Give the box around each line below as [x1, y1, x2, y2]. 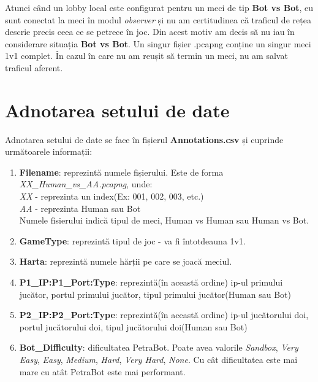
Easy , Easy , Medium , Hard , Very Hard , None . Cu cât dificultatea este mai [19, 353, 298, 365]
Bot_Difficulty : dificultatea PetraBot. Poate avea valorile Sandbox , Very [19, 341, 298, 354]
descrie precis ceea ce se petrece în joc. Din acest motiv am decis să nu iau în [5, 25, 295, 38]
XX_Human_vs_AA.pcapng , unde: [19, 177, 153, 190]
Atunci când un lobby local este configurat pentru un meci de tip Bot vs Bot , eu [5, 1, 314, 14]
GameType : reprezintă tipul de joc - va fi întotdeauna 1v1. [19, 234, 246, 247]
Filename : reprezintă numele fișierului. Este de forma [19, 165, 224, 178]
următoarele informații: [5, 145, 93, 158]
